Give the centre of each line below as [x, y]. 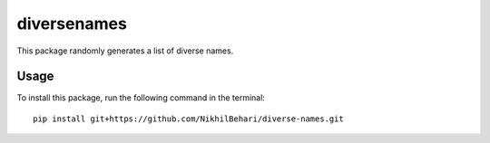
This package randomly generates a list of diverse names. [125, 51]
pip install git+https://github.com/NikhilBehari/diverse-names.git [188, 119]
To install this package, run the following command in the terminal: [141, 98]
